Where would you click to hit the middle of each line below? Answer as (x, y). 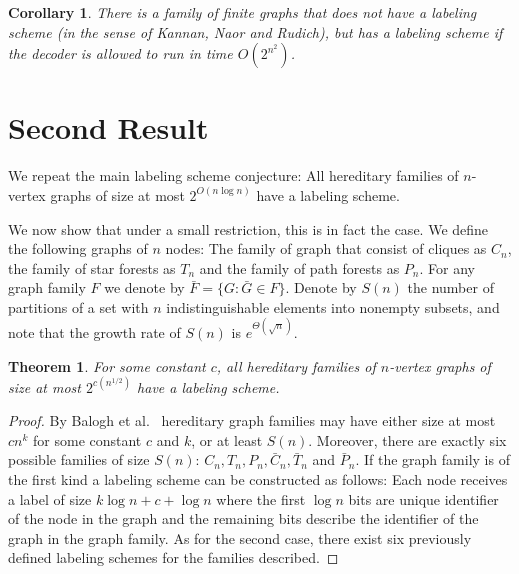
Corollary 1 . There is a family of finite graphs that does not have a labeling (242, 12)
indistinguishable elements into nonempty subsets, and (333, 306)
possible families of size (79, 459)
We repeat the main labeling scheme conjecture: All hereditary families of (233, 175)
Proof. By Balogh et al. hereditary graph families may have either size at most (252, 420)
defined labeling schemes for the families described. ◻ (173, 557)
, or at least (227, 439)
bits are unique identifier (423, 498)
